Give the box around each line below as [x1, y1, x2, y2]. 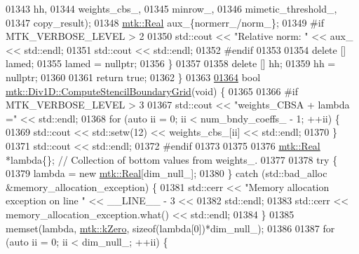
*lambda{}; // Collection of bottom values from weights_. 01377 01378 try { [6, 152, 338, 167]
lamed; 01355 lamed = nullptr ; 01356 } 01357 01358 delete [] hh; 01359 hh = [6, 56, 336, 71]
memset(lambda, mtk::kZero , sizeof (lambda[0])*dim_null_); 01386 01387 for [6, 220, 335, 235]
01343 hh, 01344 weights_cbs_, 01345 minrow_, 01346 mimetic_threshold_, [6, 1, 337, 15]
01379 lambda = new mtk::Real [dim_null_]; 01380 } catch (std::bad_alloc [6, 166, 327, 181]
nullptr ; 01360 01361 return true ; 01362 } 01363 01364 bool [6, 69, 261, 84]
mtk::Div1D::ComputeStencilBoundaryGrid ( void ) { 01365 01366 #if [6, 83, 298, 98]
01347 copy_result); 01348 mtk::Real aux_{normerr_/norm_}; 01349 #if [6, 15, 324, 29]
